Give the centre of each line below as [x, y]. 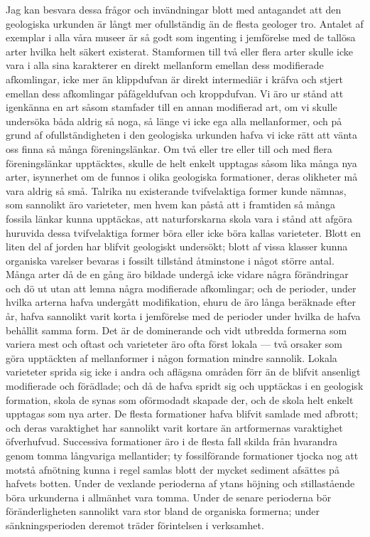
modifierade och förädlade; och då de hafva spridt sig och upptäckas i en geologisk [185, 386]
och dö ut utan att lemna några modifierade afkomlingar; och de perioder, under [181, 288]
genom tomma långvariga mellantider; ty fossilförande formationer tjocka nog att [182, 455]
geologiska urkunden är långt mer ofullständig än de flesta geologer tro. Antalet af [185, 23]
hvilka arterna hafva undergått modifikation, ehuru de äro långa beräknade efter [181, 302]
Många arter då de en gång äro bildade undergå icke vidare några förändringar [177, 274]
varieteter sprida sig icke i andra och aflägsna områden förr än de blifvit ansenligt [183, 372]
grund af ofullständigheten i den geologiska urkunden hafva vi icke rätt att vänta [181, 135]
